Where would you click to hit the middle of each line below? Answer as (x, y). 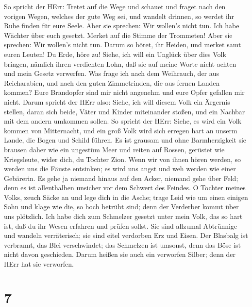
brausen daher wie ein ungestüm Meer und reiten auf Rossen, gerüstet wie (114, 149)
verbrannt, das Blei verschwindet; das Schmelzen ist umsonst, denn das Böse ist (123, 244)
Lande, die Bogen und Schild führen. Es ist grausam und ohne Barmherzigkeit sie (125, 140)
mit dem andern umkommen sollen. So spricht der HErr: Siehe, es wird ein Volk (123, 121)
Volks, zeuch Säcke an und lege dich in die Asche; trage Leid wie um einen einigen (126, 197)
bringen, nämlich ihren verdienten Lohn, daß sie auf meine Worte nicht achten (120, 63)
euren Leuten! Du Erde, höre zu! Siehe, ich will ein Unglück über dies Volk (115, 54)
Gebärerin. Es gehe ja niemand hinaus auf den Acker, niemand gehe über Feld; (121, 178)
